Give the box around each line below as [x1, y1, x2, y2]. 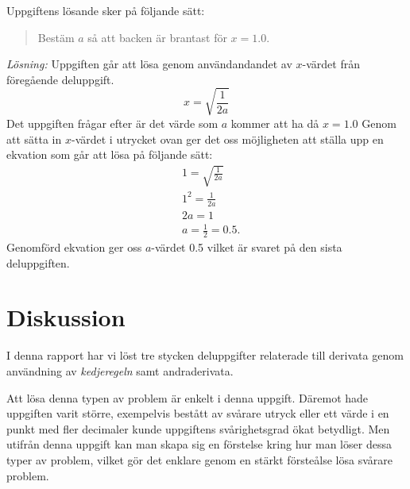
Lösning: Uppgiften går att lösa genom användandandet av [6, 56, 292, 72]
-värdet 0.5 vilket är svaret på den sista [151, 239, 342, 256]
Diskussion [6, 301, 126, 333]
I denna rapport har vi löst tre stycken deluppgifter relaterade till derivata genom [6, 347, 404, 364]
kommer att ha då [230, 114, 319, 131]
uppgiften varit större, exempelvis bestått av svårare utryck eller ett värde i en [6, 405, 389, 422]
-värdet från [302, 56, 360, 72]
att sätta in [6, 130, 62, 147]
